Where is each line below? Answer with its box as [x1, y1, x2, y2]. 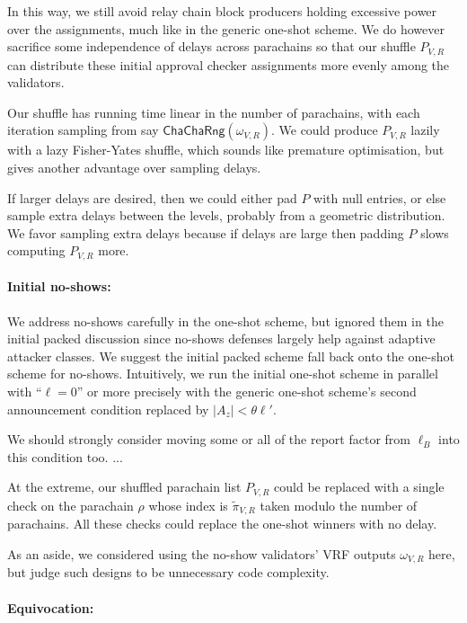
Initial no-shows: [7, 277, 111, 296]
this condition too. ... [7, 447, 123, 466]
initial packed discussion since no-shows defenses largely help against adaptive [7, 329, 436, 348]
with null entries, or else [313, 188, 446, 207]
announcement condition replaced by [7, 399, 209, 418]
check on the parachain [7, 495, 134, 514]
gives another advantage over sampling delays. [7, 158, 261, 177]
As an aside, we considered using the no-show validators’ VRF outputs [7, 544, 396, 563]
